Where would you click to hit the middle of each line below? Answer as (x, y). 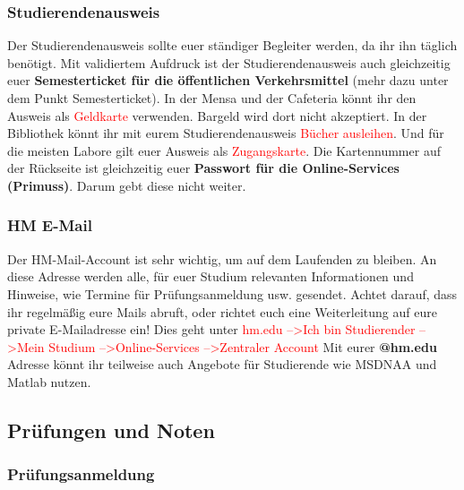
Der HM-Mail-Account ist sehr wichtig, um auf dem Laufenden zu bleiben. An (222, 258)
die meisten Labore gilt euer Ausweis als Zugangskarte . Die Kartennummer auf (224, 150)
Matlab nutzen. (49, 381)
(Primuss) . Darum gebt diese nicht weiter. (127, 185)
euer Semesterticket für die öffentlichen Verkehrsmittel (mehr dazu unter (228, 80)
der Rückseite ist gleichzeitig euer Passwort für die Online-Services (203, 168)
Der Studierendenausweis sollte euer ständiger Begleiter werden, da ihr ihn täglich (232, 45)
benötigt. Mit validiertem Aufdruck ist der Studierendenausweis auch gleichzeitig (229, 62)
